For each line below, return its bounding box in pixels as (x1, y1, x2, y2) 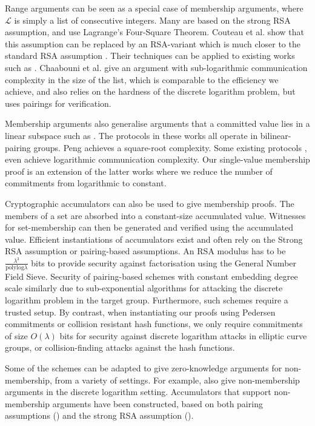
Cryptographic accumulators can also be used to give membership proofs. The (5, 197, 294, 209)
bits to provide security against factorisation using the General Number (31, 256, 297, 269)
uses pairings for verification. (5, 96, 111, 109)
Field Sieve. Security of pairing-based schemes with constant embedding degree (5, 269, 298, 282)
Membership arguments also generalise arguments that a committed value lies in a (5, 117, 310, 130)
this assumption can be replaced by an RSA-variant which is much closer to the (5, 37, 300, 50)
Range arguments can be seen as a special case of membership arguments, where (5, 2, 303, 14)
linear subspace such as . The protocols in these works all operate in (5, 129, 258, 141)
